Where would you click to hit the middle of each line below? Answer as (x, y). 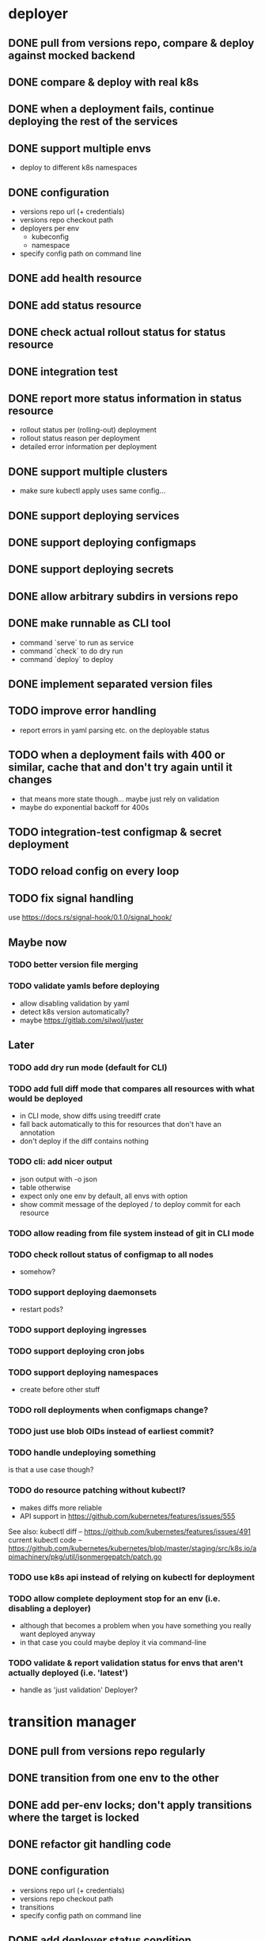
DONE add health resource (75, 278)
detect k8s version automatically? (74, 1011)
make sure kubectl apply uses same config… (93, 491)
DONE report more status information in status (125, 398)
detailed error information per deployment (88, 447)
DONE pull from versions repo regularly (107, 1751)
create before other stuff (60, 1390)
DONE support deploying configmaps (102, 542)
